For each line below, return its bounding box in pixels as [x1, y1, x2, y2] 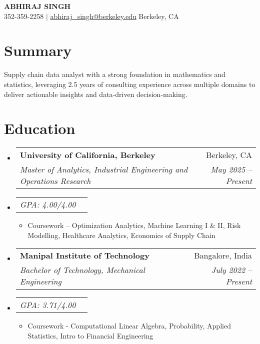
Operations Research [19, 175, 91, 187]
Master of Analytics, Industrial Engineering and [19, 163, 188, 175]
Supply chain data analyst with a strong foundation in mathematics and [4, 69, 225, 79]
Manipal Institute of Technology [19, 249, 149, 261]
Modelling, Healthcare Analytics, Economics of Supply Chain [27, 229, 215, 240]
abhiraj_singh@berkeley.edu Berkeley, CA [50, 10, 179, 21]
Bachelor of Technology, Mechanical [19, 264, 145, 276]
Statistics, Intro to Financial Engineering [27, 330, 153, 340]
